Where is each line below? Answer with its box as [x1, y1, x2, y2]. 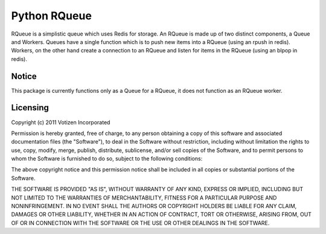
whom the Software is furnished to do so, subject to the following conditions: [11, 155, 203, 162]
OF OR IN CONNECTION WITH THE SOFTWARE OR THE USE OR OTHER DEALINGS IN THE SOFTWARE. [11, 219, 270, 226]
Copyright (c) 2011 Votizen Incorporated [11, 118, 110, 126]
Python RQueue [11, 9, 92, 22]
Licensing [11, 103, 50, 113]
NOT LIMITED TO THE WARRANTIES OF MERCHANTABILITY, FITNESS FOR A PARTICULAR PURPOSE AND [11, 194, 277, 201]
